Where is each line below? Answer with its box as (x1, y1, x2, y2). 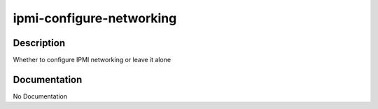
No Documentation (13, 92, 68, 101)
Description (13, 37, 66, 49)
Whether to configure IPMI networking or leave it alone (13, 56, 171, 64)
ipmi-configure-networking (13, 10, 177, 26)
